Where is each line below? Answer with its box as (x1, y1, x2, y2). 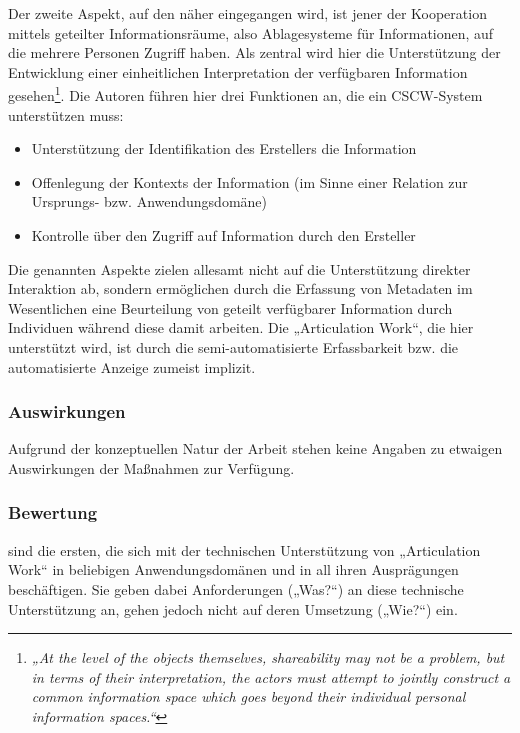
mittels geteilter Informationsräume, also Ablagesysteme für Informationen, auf (8, 22, 494, 43)
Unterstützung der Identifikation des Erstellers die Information (31, 138, 417, 159)
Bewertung (8, 500, 98, 525)
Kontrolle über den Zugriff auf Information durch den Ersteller (31, 225, 416, 245)
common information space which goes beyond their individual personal (31, 686, 466, 707)
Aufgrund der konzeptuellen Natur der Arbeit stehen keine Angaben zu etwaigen (8, 438, 503, 459)
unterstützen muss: (8, 104, 124, 125)
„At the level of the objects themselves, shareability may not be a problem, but (31, 647, 505, 668)
